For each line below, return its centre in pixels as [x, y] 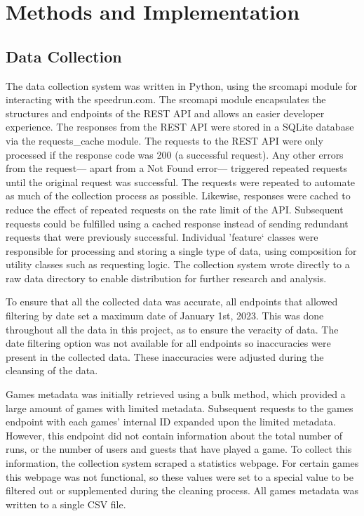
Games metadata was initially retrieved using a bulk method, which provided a [176, 394]
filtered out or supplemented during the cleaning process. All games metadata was [182, 490]
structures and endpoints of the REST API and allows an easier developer [165, 113]
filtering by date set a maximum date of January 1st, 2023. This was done [165, 316]
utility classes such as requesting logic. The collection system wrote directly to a [178, 264]
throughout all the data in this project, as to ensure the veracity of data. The [172, 329]
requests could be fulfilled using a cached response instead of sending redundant [177, 223]
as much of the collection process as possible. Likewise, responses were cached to [178, 196]
